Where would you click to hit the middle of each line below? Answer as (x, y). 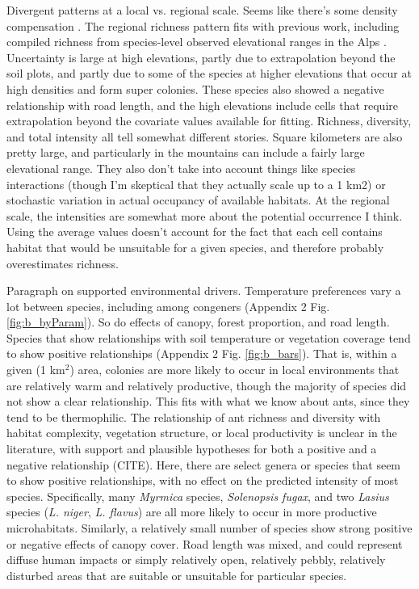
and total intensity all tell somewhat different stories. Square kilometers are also (205, 136)
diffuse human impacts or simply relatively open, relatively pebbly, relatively (196, 560)
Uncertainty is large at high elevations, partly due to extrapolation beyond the (201, 57)
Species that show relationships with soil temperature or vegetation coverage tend (209, 337)
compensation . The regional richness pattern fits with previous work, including (203, 25)
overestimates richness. (63, 263)
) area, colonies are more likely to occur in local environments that (235, 370)
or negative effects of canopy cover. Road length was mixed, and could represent (205, 543)
